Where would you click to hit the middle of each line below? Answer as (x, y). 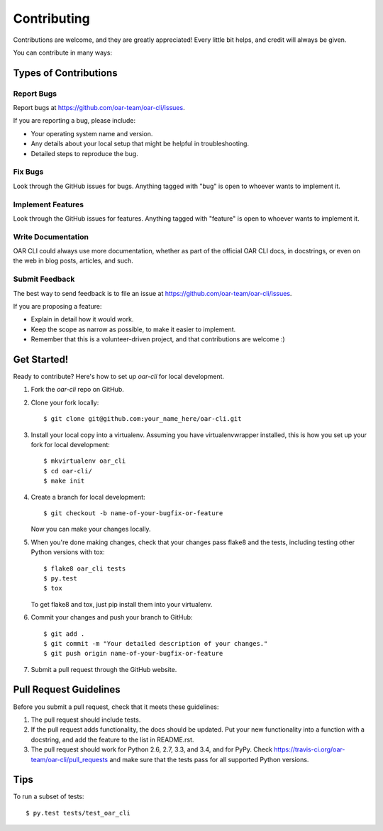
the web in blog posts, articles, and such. (73, 261)
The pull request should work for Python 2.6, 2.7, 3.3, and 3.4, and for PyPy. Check (152, 749)
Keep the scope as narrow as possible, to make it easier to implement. (133, 329)
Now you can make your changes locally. (91, 529)
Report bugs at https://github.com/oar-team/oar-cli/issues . (99, 108)
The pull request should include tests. (86, 720)
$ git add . (64, 634)
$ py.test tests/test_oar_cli (78, 813)
